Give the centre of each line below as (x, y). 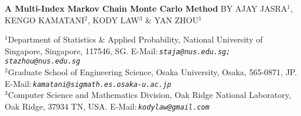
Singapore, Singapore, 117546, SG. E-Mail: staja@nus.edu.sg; (118, 50)
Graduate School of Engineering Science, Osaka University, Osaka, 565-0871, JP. (153, 72)
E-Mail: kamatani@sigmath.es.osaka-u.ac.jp (88, 83)
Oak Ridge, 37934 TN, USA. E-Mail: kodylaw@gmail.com (107, 106)
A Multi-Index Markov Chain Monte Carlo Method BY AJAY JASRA (146, 8)
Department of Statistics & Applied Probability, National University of (135, 39)
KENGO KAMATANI (45, 20)
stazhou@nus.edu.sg (42, 61)
